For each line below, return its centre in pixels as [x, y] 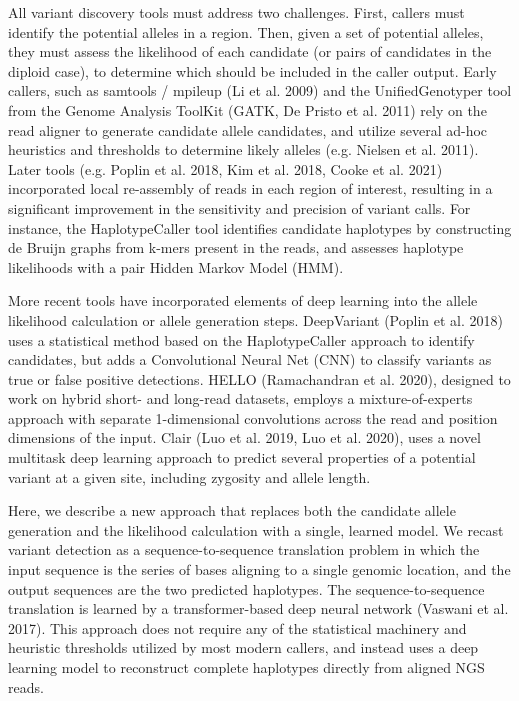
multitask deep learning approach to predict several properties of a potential [242, 457]
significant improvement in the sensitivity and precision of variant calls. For [239, 207]
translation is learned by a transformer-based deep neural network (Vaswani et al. [258, 608]
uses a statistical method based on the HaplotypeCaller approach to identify [241, 339]
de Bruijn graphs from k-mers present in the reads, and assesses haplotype [236, 247]
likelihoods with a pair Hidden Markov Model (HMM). [176, 266]
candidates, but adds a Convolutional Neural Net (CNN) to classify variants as [250, 359]
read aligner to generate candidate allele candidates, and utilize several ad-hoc [248, 129]
